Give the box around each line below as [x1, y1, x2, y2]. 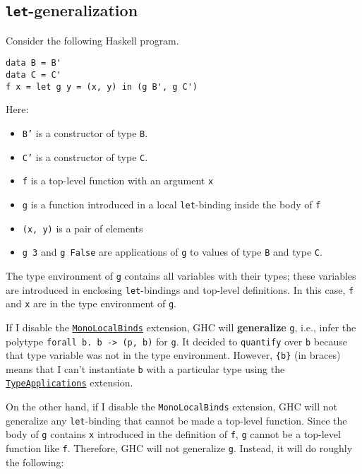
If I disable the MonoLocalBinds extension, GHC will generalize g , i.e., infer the [6, 319, 356, 334]
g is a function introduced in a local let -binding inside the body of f [22, 196, 321, 211]
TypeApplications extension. [6, 375, 133, 390]
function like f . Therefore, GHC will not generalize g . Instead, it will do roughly [6, 441, 353, 456]
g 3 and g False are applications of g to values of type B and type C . [22, 244, 322, 259]
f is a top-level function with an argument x [22, 173, 214, 188]
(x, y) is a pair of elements [22, 220, 143, 235]
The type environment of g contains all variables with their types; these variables [6, 268, 356, 283]
